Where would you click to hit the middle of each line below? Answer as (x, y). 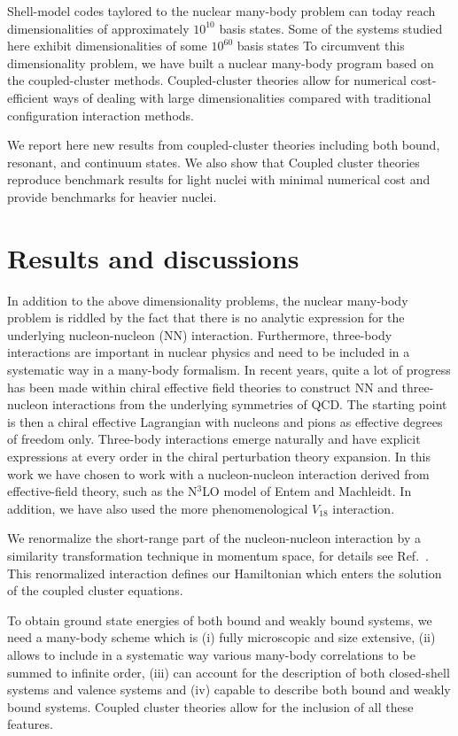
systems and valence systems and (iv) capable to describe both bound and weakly (229, 690)
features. (30, 724)
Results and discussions (153, 257)
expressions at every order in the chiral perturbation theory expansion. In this (219, 456)
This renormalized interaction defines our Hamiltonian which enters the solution (225, 573)
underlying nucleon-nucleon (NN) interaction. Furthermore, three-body (200, 334)
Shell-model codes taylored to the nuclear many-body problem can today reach (221, 11)
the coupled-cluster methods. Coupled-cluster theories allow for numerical (207, 80)
